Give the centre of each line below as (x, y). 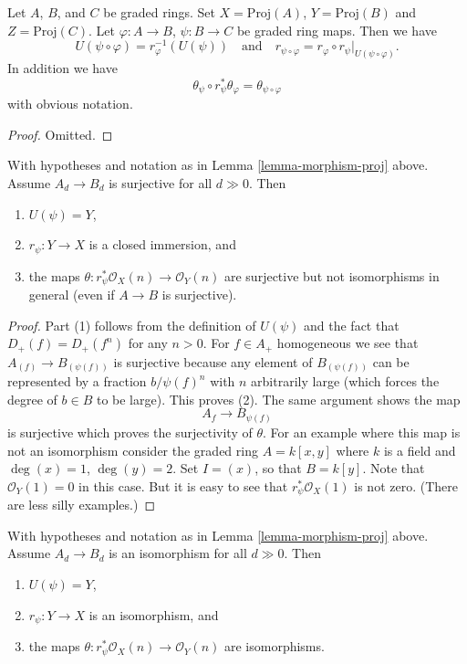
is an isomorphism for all (178, 553)
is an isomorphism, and (154, 614)
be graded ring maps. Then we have (337, 30)
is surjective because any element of (213, 361)
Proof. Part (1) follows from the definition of (132, 325)
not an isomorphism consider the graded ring (133, 450)
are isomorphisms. (274, 646)
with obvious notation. (70, 104)
